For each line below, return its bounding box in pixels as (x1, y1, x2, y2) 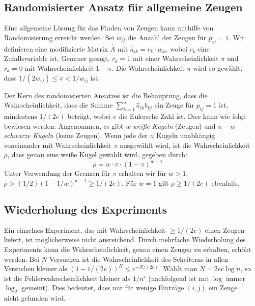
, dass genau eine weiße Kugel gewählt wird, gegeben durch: (7, 149, 188, 160)
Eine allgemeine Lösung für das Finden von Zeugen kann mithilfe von (4, 23, 214, 33)
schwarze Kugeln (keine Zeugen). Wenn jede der (4, 130, 148, 140)
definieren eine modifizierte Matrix (4, 43, 108, 54)
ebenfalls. (211, 178, 240, 188)
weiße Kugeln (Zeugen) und (133, 120, 216, 131)
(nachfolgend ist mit (148, 273, 209, 283)
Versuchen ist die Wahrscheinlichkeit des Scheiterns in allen (49, 253, 228, 264)
